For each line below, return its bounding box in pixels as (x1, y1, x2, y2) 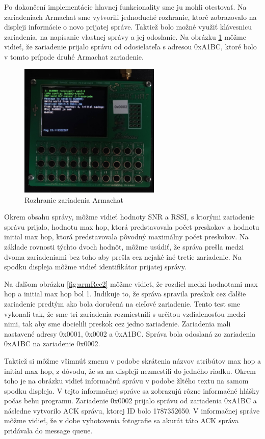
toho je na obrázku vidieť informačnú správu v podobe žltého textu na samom (4, 375, 249, 386)
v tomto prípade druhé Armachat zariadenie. (4, 51, 144, 62)
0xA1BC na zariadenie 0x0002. (4, 338, 100, 349)
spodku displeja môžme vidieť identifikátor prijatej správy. (4, 261, 187, 272)
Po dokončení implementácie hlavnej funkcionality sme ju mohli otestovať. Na (4, 2, 247, 12)
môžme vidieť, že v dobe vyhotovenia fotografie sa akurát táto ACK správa (4, 415, 238, 426)
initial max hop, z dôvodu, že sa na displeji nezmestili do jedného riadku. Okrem (4, 365, 256, 376)
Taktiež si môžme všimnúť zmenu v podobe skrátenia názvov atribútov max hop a (4, 355, 261, 366)
